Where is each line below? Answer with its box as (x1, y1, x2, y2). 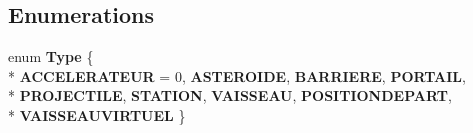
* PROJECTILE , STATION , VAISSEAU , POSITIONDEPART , (8, 85, 452, 106)
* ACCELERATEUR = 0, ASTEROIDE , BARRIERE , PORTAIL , (8, 65, 466, 86)
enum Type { (8, 46, 94, 67)
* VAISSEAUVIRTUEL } (8, 104, 186, 125)
